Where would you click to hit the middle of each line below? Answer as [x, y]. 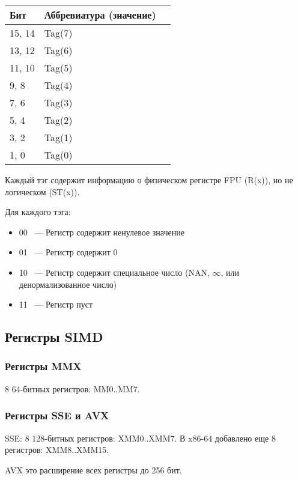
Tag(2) [58, 120]
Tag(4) [58, 85]
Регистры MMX [43, 366]
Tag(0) [58, 155]
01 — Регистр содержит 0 [68, 252]
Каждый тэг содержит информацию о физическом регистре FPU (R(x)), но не [149, 180]
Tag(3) [58, 102]
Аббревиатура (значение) [100, 15]
